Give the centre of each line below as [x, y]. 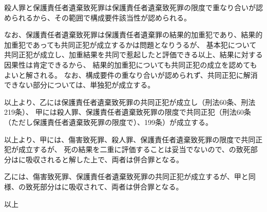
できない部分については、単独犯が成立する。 [80, 85]
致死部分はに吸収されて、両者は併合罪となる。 [104, 186]
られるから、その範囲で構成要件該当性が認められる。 [101, 17]
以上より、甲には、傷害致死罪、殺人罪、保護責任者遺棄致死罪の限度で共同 [130, 139]
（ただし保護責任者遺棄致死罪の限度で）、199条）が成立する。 [108, 122]
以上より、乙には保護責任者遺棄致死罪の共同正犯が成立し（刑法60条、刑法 [130, 102]
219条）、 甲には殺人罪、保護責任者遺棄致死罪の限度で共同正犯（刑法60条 [128, 112]
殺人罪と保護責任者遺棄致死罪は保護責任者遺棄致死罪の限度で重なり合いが [130, 7]
